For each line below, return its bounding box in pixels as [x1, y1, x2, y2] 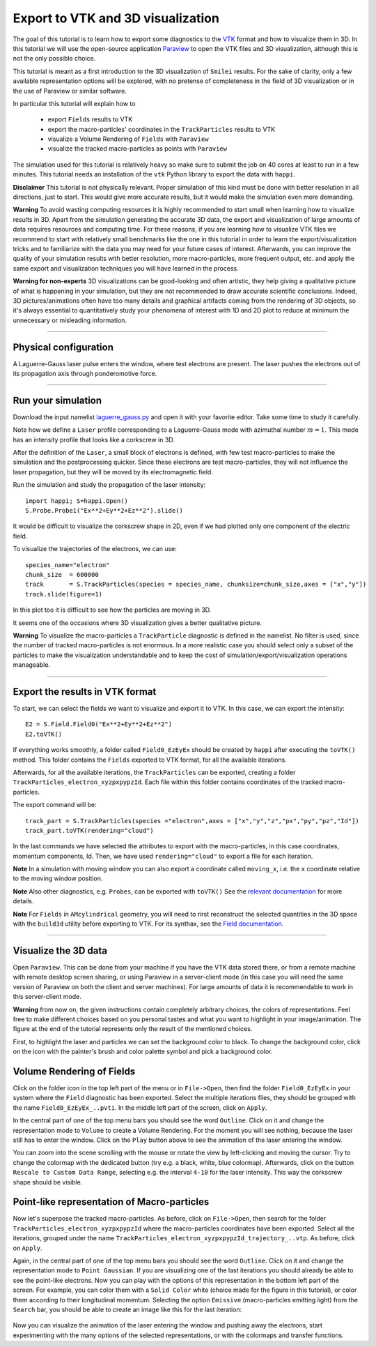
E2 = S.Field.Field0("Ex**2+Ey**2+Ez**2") [25, 721, 173, 728]
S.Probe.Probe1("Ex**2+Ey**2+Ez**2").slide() [25, 506, 184, 515]
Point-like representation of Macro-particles [13, 1196, 210, 1208]
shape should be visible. [13, 1177, 83, 1186]
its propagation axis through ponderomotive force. [13, 370, 157, 377]
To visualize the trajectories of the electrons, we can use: [13, 545, 178, 553]
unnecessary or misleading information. [13, 316, 127, 324]
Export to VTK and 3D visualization [13, 10, 219, 26]
